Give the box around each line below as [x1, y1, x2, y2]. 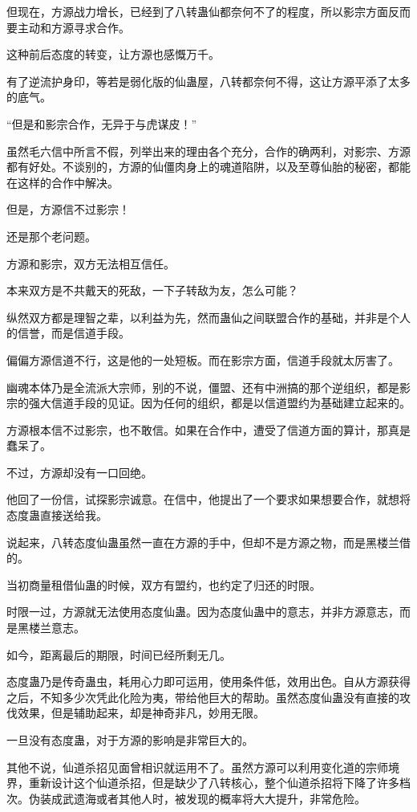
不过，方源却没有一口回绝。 [6, 463, 152, 480]
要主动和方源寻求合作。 [6, 18, 130, 35]
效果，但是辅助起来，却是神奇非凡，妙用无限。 [17, 704, 265, 721]
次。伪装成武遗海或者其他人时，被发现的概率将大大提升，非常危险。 [6, 790, 366, 806]
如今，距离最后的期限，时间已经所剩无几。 [6, 646, 231, 663]
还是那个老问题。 [6, 227, 96, 244]
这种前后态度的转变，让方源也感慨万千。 [6, 46, 220, 63]
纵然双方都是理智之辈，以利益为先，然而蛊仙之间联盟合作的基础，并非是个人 [6, 308, 411, 325]
